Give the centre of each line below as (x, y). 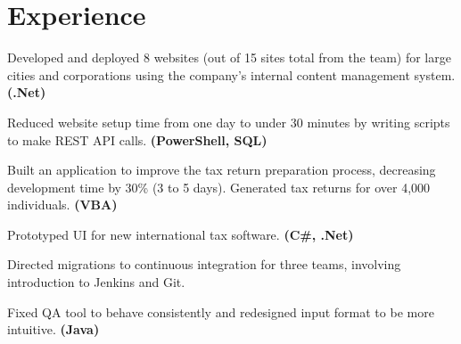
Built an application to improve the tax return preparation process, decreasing (222, 170)
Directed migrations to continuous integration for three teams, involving (204, 264)
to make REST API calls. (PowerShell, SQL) (137, 139)
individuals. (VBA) (62, 205)
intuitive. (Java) (54, 329)
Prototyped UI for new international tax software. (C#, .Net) (181, 234)
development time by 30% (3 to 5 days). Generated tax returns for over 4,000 (219, 187)
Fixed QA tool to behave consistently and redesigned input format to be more (221, 311)
